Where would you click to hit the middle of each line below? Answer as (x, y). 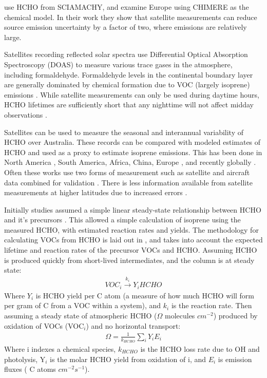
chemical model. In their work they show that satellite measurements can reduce (131, 17)
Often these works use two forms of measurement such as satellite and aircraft (127, 172)
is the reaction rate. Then (212, 305)
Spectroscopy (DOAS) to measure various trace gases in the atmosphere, (118, 64)
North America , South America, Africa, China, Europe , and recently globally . (130, 162)
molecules (180, 315)
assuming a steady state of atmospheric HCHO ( (81, 315)
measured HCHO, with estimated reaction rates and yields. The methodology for (131, 229)
